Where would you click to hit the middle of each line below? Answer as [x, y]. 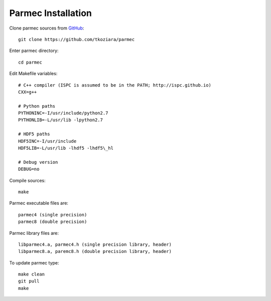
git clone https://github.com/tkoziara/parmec [77, 39]
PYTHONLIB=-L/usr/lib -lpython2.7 [60, 120]
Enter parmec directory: [34, 51]
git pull [29, 281]
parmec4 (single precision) [53, 215]
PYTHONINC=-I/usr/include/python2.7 [63, 113]
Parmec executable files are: [39, 203]
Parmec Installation [51, 13]
